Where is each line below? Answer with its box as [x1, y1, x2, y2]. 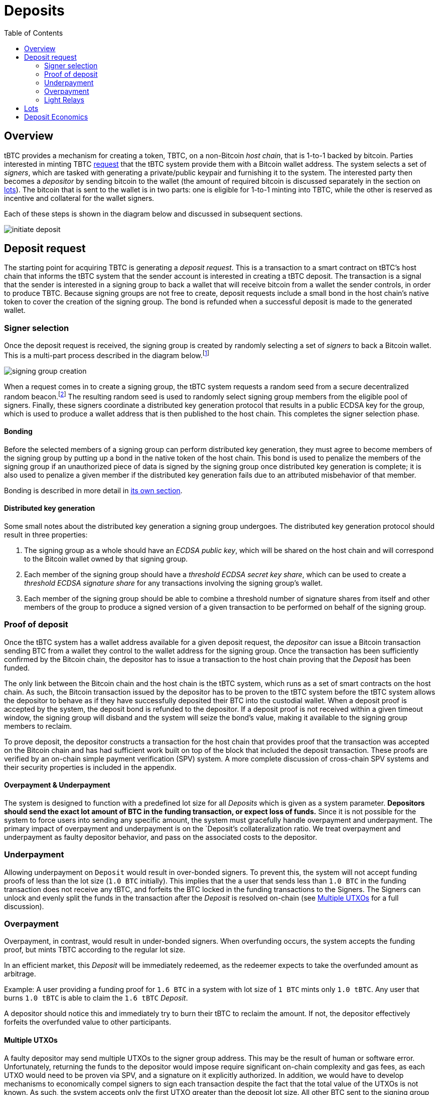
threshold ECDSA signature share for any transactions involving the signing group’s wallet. [24, 578, 323, 587]
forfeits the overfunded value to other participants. [4, 1018, 172, 1027]
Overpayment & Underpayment [4, 781, 110, 790]
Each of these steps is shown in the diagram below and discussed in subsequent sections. [4, 209, 303, 218]
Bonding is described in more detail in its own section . [4, 486, 183, 495]
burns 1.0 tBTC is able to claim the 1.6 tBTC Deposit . [4, 994, 188, 1003]
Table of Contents [4, 28, 63, 37]
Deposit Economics [24, 112, 88, 121]
